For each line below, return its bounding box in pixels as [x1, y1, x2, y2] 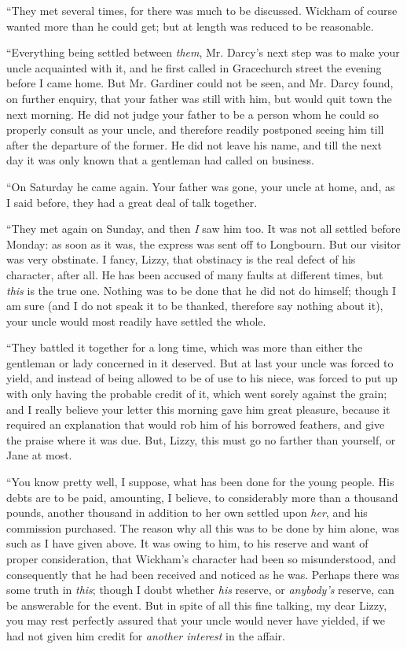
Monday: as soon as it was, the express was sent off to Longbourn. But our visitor [6, 235, 401, 252]
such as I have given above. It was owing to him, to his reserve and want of [6, 535, 368, 551]
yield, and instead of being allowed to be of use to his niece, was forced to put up [6, 370, 398, 386]
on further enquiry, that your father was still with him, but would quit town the [6, 90, 392, 106]
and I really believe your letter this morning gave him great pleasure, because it [6, 400, 390, 417]
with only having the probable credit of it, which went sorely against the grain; [6, 385, 387, 402]
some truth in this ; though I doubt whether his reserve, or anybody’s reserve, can [6, 581, 394, 598]
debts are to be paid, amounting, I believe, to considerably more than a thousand [6, 489, 398, 505]
